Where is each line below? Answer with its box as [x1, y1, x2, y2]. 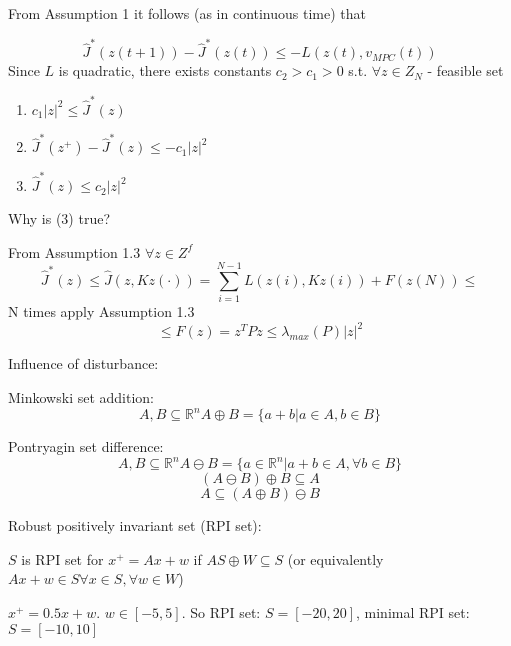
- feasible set [427, 60, 504, 81]
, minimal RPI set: [355, 602, 470, 623]
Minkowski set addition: [8, 387, 155, 408]
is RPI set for [21, 548, 104, 569]
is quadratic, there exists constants [58, 60, 272, 81]
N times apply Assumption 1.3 [8, 301, 195, 322]
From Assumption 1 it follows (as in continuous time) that [8, 3, 367, 23]
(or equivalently [287, 548, 384, 569]
